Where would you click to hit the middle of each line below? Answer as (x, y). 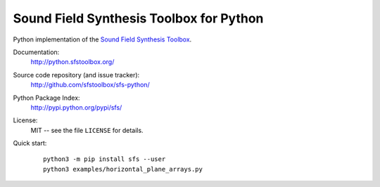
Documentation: (36, 52)
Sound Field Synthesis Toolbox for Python (138, 18)
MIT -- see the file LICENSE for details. (87, 130)
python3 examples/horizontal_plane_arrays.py (123, 169)
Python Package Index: (46, 98)
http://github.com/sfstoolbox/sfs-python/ (90, 85)
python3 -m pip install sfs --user (104, 159)
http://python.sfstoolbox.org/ (72, 62)
